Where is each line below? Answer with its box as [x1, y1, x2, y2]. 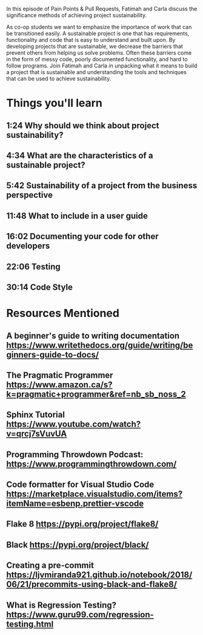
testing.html [6, 619, 54, 629]
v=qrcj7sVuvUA [6, 429, 67, 439]
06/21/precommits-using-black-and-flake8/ [6, 579, 178, 589]
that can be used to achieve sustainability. [6, 75, 111, 82]
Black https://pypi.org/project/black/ [6, 540, 149, 550]
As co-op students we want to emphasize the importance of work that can [6, 24, 192, 30]
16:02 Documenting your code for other [6, 231, 159, 242]
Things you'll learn [6, 97, 103, 110]
